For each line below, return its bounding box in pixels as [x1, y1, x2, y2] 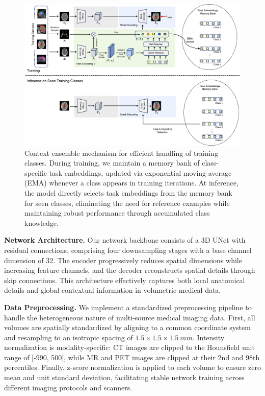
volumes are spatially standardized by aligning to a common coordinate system [4, 322, 251, 333]
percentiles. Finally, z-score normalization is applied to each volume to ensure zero [4, 362, 261, 372]
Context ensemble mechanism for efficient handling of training [24, 147, 219, 158]
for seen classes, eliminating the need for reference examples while [24, 197, 230, 208]
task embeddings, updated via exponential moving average [49, 167, 232, 178]
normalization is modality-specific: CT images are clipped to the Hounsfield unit [4, 342, 255, 353]
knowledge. [24, 217, 59, 228]
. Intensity [192, 332, 225, 342]
